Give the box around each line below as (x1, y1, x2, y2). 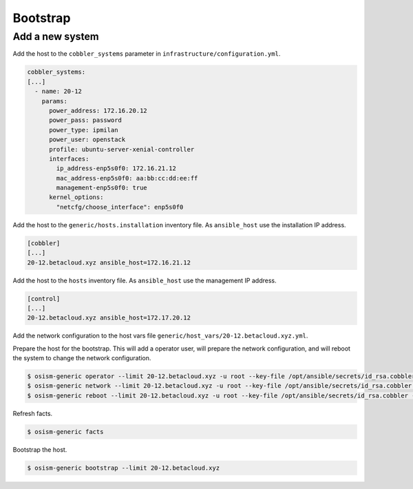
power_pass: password (49, 116, 122, 124)
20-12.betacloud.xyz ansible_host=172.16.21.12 (27, 258, 191, 267)
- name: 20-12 (34, 87, 83, 96)
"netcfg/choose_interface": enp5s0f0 (56, 203, 184, 211)
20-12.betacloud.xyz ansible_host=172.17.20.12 (27, 314, 191, 322)
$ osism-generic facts (27, 428, 104, 435)
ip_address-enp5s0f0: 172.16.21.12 (56, 165, 177, 172)
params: (41, 97, 68, 105)
